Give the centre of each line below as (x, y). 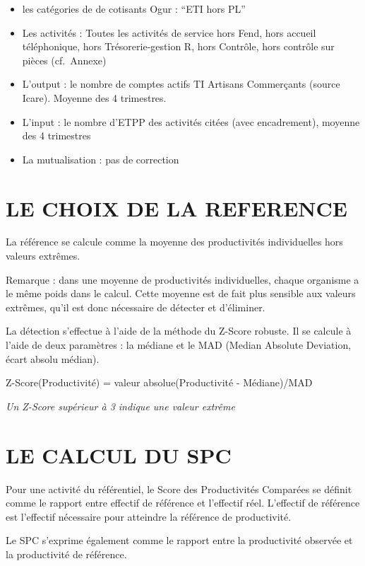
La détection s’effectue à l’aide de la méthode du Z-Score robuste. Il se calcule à (179, 331)
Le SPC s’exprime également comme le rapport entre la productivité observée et (179, 540)
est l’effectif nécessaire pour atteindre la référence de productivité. (149, 516)
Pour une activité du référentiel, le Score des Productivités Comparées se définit (179, 489)
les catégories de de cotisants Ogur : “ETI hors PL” (134, 8)
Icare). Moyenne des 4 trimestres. (94, 97)
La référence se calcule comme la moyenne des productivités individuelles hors (174, 242)
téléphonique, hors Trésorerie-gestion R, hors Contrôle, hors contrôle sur (178, 46)
